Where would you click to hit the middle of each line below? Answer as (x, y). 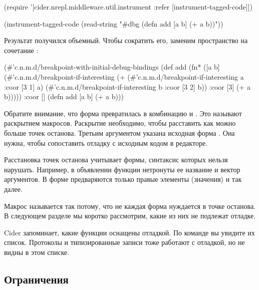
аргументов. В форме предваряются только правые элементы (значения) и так (123, 179)
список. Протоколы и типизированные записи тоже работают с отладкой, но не (124, 242)
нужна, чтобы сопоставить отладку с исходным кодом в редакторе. (106, 142)
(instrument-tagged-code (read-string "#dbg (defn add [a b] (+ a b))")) (114, 23)
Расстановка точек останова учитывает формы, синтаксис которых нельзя (116, 160)
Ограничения (36, 279)
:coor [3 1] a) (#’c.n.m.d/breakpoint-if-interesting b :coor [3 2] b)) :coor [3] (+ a (127, 86)
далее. (13, 189)
